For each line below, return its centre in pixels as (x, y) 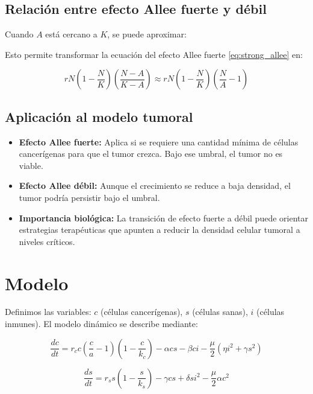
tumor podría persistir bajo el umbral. (89, 197)
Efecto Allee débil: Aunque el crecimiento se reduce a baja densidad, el (155, 186)
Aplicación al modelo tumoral (99, 116)
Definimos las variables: (48, 312)
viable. (31, 165)
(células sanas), (220, 312)
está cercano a (71, 34)
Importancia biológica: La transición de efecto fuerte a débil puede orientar (163, 218)
